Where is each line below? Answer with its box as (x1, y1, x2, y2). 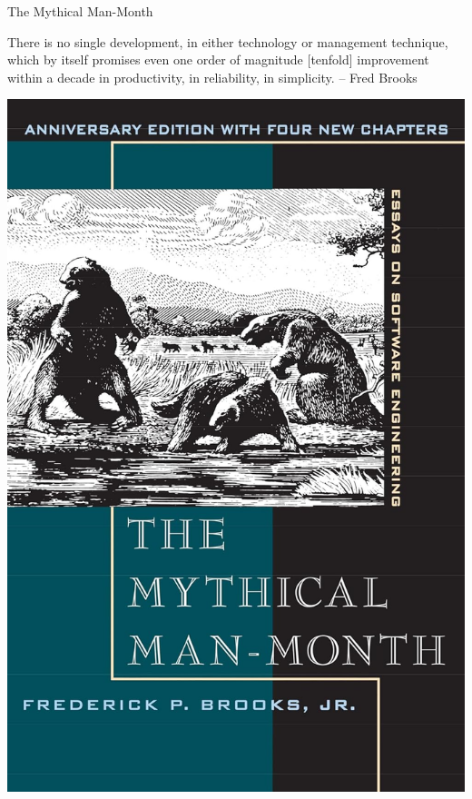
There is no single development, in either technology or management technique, (7, 32, 448, 51)
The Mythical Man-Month (7, 2, 153, 20)
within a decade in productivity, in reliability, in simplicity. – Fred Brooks (7, 67, 418, 86)
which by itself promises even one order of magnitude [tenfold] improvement (7, 50, 429, 69)
